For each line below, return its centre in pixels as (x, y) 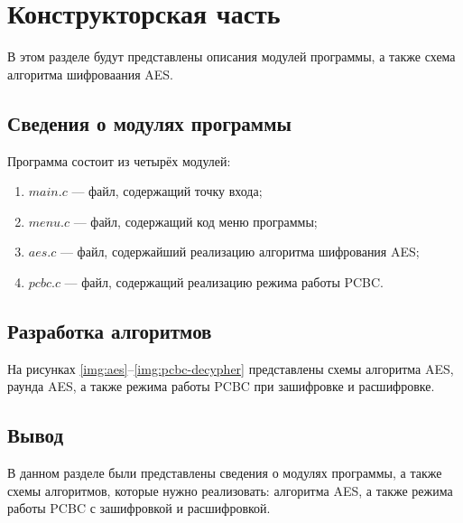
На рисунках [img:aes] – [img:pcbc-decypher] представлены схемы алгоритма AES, (231, 368)
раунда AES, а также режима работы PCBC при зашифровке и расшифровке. (221, 386)
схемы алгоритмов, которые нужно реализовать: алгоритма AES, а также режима (230, 490)
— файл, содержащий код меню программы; (195, 221)
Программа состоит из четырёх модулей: (119, 160)
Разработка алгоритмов (110, 330)
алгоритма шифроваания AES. (90, 74)
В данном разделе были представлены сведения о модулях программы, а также (225, 473)
